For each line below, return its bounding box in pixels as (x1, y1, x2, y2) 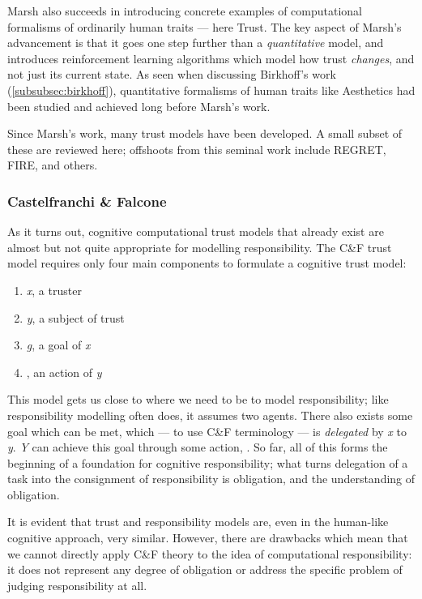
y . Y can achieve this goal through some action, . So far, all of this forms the (7, 439, 388, 456)
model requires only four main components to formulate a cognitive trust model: (7, 255, 407, 272)
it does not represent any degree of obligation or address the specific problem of (7, 561, 403, 578)
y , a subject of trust (26, 309, 125, 326)
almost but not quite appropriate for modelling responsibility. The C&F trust (7, 238, 392, 255)
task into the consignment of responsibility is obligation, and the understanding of (7, 470, 416, 487)
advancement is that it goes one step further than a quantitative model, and (7, 34, 384, 51)
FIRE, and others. (7, 156, 98, 173)
